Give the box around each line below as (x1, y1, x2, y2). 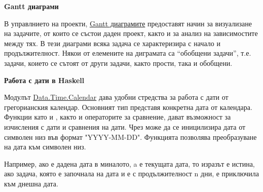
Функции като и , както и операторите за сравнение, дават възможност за (4, 111, 231, 122)
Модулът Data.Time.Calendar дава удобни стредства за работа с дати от (4, 92, 229, 102)
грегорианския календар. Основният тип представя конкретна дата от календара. (4, 101, 252, 112)
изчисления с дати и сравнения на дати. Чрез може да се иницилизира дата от (4, 121, 246, 132)
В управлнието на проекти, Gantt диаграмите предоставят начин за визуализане (4, 18, 252, 28)
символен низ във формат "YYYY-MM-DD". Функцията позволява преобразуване (4, 131, 257, 142)
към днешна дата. (4, 178, 58, 188)
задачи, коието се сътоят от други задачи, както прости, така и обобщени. (4, 57, 233, 68)
